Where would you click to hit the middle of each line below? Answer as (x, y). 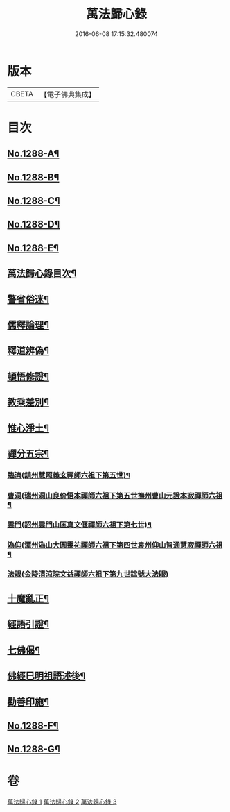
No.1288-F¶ (33, 726)
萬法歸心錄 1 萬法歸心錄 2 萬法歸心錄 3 (62, 802)
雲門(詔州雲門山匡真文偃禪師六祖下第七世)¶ (79, 525)
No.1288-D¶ (34, 225)
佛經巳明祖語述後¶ (46, 676)
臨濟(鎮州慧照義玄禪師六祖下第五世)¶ (69, 475)
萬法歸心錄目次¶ (42, 274)
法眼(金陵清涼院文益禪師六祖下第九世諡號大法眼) (88, 574)
